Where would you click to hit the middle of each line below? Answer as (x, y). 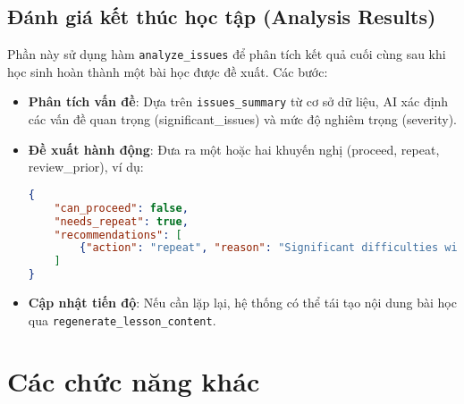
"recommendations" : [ (118, 235)
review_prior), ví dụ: (86, 167)
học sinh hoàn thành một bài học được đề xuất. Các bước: (168, 71)
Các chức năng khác (134, 381)
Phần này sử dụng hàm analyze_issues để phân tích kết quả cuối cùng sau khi (227, 54)
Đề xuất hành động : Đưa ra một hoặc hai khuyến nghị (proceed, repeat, (234, 149)
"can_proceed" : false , (121, 208)
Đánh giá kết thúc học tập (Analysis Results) (222, 17)
